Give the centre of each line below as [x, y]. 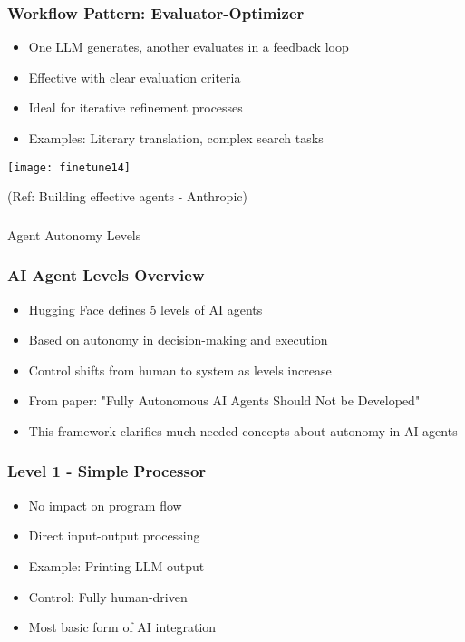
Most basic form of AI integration [122, 627]
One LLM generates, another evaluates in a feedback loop [189, 47]
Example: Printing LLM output [116, 565]
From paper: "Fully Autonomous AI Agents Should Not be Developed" [224, 400]
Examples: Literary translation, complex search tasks [176, 138]
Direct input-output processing [114, 535]
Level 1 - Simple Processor [107, 471]
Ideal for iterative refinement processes [136, 107]
